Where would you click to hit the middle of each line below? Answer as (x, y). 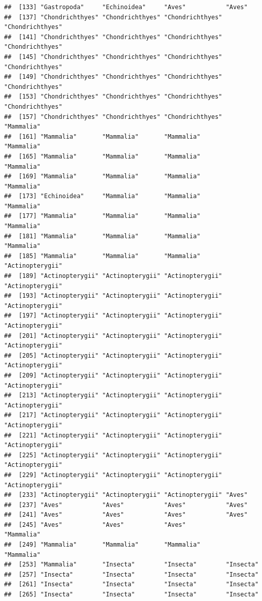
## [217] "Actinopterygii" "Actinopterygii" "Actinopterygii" (113, 415)
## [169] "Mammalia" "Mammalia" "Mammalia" (102, 177)
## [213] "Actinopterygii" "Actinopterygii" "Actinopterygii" (113, 396)
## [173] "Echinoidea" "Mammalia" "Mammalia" (102, 196)
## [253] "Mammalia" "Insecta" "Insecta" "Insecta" (132, 565)
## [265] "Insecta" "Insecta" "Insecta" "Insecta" (132, 595)
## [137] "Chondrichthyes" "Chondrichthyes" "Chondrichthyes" (113, 17)
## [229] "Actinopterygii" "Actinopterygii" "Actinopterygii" (113, 475)
